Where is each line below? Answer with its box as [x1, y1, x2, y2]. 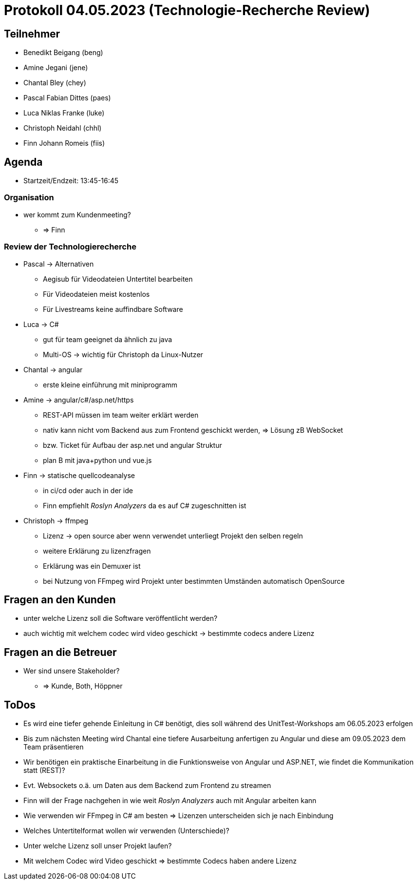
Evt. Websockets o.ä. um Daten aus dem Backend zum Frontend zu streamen [23, 781, 271, 790]
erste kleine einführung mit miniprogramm [43, 380, 178, 389]
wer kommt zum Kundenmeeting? [23, 210, 131, 219]
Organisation [4, 192, 54, 203]
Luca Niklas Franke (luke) [23, 109, 105, 117]
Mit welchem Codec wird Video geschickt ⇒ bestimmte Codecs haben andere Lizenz [23, 857, 297, 865]
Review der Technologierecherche [4, 242, 136, 252]
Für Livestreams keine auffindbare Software [43, 305, 183, 313]
